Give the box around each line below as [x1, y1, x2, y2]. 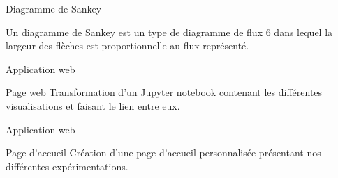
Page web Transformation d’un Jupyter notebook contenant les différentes [6, 85, 323, 99]
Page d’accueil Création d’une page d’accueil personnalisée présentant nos [6, 145, 321, 160]
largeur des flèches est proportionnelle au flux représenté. [6, 38, 249, 53]
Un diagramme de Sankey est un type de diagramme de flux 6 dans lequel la [6, 24, 333, 39]
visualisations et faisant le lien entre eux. [6, 98, 180, 113]
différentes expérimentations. [6, 159, 128, 173]
